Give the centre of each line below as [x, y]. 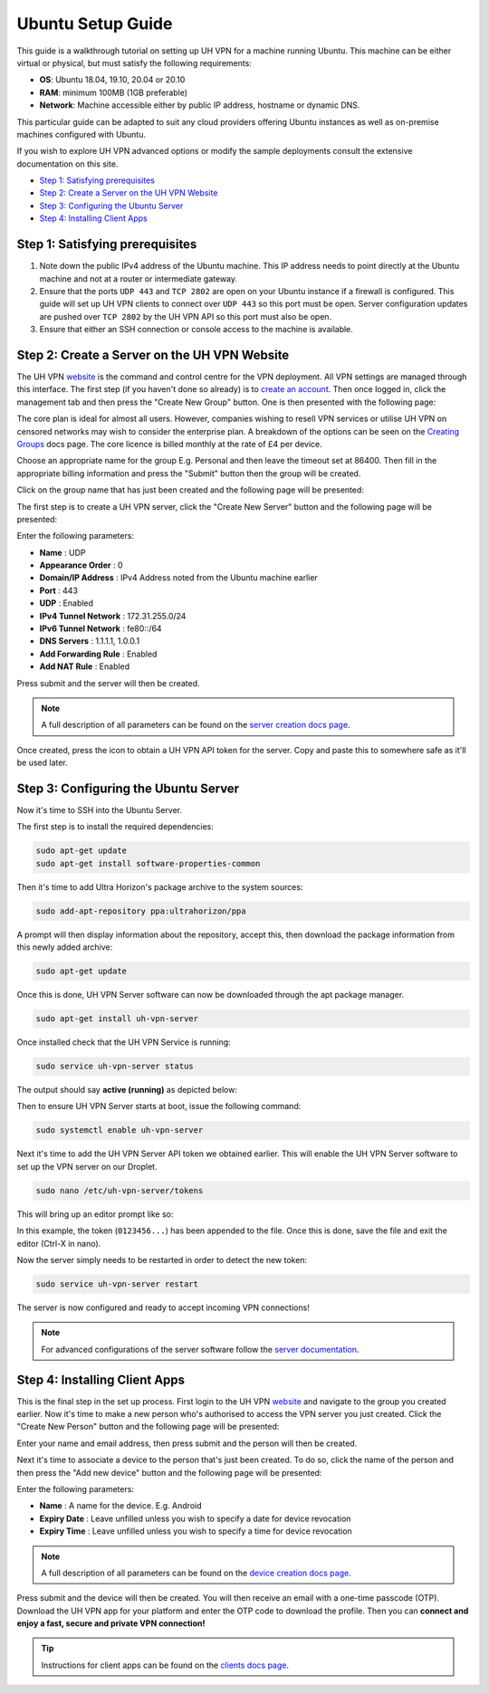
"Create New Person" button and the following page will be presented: [148, 1427]
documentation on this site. [67, 164]
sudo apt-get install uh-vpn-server [117, 1019]
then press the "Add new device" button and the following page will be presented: [169, 1472]
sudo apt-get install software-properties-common [148, 863]
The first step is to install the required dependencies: [115, 827]
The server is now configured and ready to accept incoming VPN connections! [163, 1307]
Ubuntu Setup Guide [95, 24]
